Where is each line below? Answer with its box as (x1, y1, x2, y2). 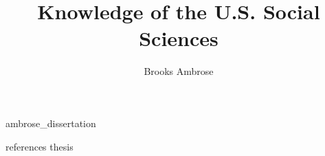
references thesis (5, 139, 74, 153)
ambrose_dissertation (5, 115, 96, 130)
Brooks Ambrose (144, 64, 214, 78)
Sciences (139, 24, 218, 52)
